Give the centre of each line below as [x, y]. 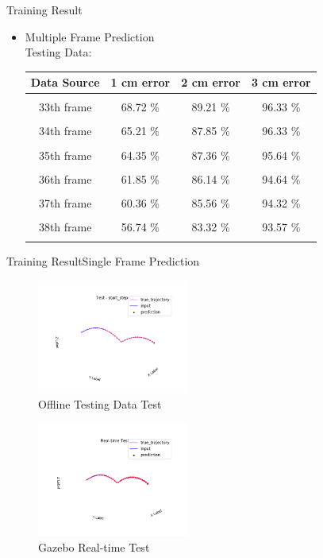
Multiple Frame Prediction [90, 36]
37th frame [65, 202]
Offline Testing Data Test [100, 404]
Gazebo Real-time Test [94, 547]
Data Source [65, 82]
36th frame [65, 178]
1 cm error [140, 82]
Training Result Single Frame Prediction [103, 261]
